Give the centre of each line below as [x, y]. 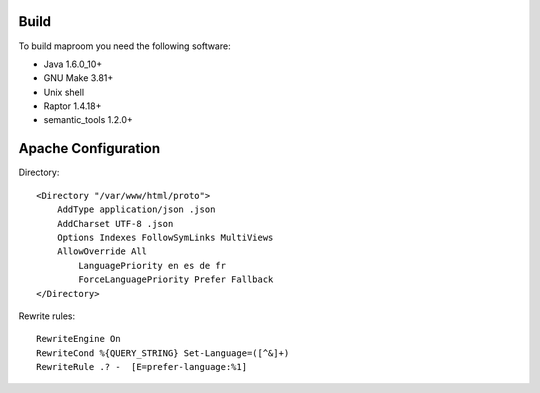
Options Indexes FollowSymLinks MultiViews [165, 237]
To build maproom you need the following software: [124, 46]
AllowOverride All [102, 251]
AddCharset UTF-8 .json [115, 223]
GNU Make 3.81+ [78, 78]
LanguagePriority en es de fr [152, 265]
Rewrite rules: [47, 316]
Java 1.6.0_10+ [73, 64]
